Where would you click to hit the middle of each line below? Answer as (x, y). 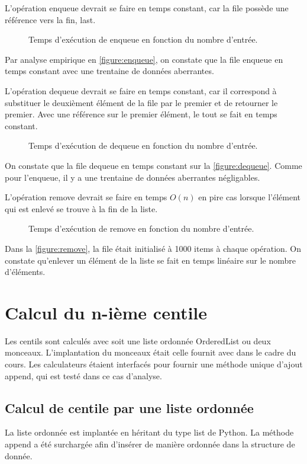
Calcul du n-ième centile (106, 312)
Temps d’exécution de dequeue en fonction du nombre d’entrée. (143, 145)
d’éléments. (25, 272)
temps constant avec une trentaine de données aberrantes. (109, 71)
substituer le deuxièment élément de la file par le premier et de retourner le (141, 102)
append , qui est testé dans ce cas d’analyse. (83, 375)
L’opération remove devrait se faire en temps (86, 197)
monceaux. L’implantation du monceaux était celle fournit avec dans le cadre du (151, 352)
